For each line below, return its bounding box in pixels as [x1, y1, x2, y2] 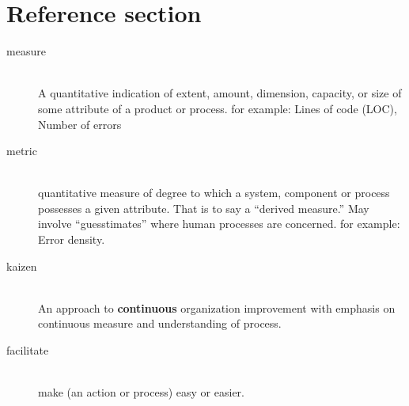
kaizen [6, 257, 37, 274]
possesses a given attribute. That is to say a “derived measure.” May [38, 199, 369, 216]
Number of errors [38, 116, 122, 132]
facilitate [6, 342, 49, 359]
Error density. [38, 231, 105, 248]
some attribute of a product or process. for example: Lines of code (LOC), [38, 100, 397, 116]
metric [6, 142, 37, 159]
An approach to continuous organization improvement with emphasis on [38, 299, 396, 316]
